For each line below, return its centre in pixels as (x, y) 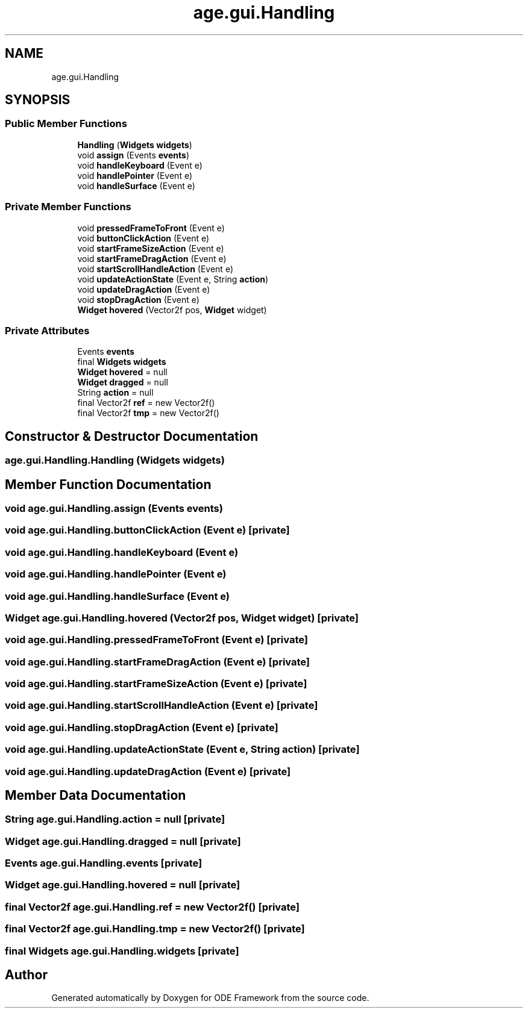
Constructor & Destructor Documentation (132, 436)
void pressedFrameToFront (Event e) (151, 228)
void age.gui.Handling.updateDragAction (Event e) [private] (148, 771)
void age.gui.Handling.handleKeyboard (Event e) (122, 552)
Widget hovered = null (122, 372)
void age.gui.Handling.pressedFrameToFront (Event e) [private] (156, 640)
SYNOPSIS (38, 100)
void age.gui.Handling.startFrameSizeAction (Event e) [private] (156, 684)
